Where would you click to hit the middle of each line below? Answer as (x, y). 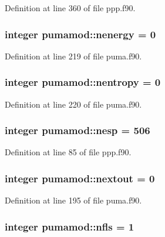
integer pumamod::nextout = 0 (80, 178)
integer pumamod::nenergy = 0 (80, 34)
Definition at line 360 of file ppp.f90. (70, 8)
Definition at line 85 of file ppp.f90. (68, 152)
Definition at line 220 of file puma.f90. (73, 104)
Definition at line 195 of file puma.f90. (73, 200)
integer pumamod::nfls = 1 (70, 226)
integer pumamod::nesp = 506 (78, 130)
